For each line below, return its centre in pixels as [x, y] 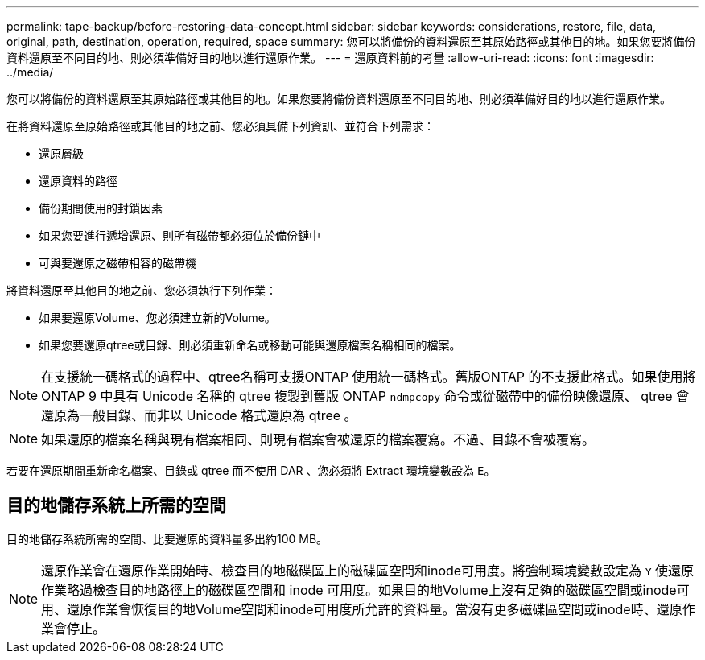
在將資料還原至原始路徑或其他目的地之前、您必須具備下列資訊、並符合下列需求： [221, 126]
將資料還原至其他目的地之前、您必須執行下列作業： [142, 290]
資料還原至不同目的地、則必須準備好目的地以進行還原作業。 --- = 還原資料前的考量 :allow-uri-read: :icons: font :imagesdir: [330, 58]
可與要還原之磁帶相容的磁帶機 [117, 263]
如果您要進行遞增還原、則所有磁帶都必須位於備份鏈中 [179, 235]
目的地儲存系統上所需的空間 [116, 505]
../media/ [30, 72]
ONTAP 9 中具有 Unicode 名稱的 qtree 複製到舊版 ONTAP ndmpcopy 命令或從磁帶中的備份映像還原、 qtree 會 [365, 396]
